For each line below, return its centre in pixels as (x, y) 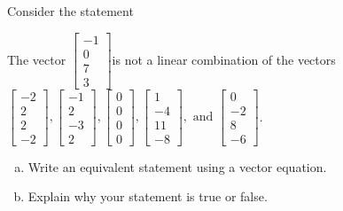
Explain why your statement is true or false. (148, 196)
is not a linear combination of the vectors (224, 59)
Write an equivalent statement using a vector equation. (177, 166)
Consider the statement (70, 11)
